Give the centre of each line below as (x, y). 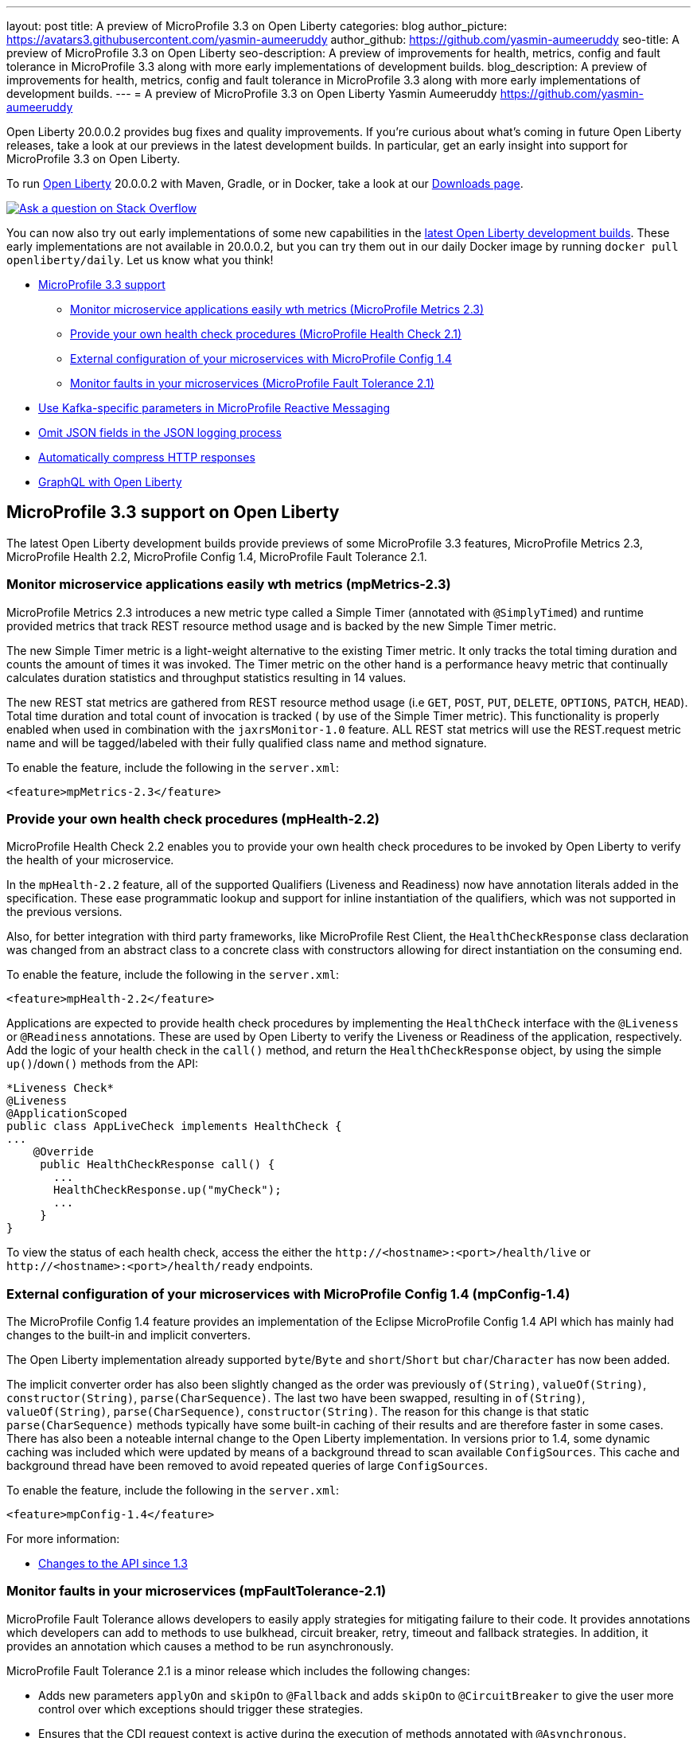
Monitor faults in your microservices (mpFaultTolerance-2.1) (197, 1591)
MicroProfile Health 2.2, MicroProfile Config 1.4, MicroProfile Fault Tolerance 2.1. (217, 556)
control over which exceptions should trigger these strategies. (201, 1709)
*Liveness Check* (60, 1088)
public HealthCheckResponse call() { (158, 1165)
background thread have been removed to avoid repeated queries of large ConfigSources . (247, 1466)
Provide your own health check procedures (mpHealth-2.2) (193, 818)
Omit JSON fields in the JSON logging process (160, 433)
